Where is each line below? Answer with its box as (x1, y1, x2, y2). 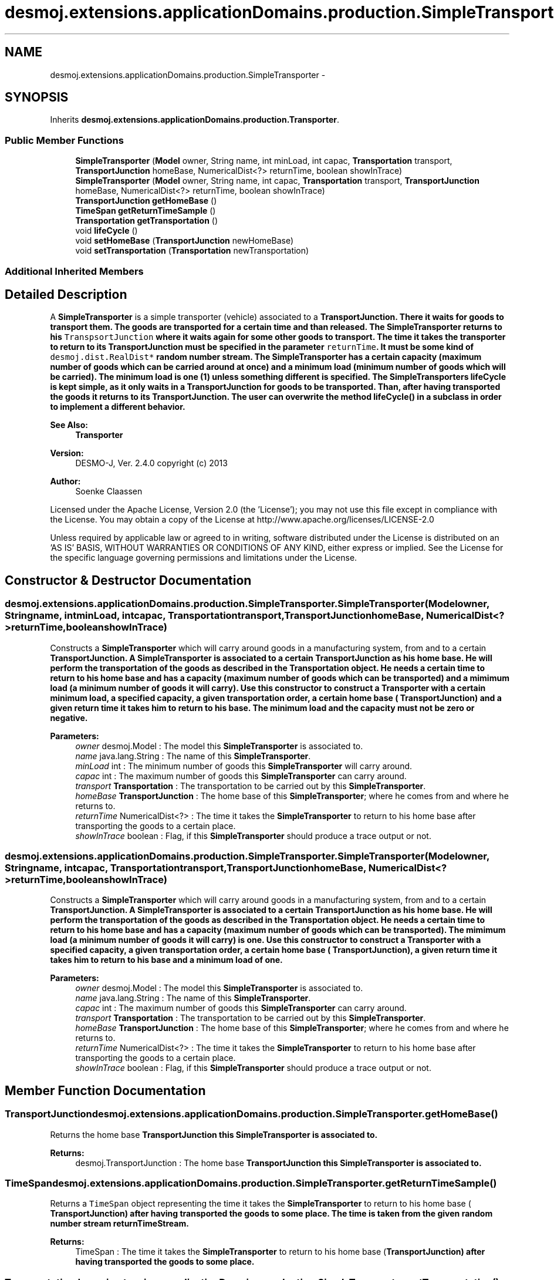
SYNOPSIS (5, 90, 69, 105)
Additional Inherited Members (5, 265, 144, 277)
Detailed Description (5, 287, 127, 302)
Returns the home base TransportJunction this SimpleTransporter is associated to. (50, 1129, 378, 1140)
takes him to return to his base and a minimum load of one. (50, 955, 283, 965)
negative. (50, 712, 88, 723)
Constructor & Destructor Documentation (5, 572, 252, 588)
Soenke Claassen (75, 486, 143, 497)
